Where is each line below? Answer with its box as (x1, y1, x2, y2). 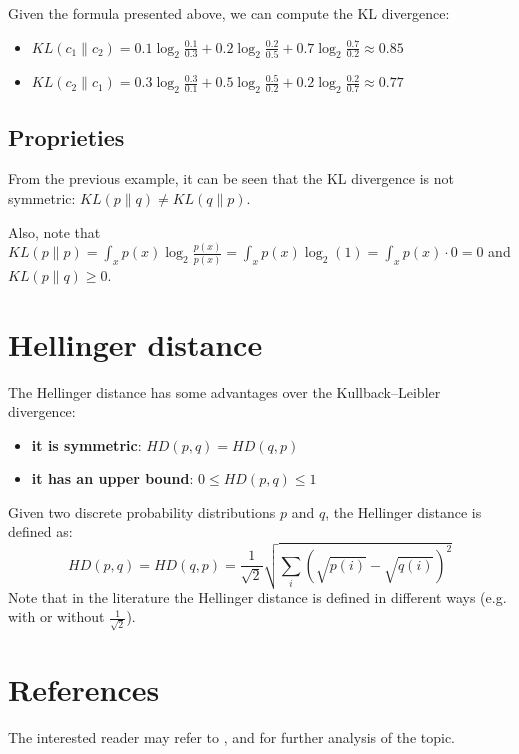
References (8, 669, 160, 710)
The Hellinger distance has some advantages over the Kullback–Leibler (8, 381, 441, 402)
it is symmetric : (31, 434, 142, 455)
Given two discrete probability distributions (8, 501, 276, 522)
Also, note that (8, 221, 101, 242)
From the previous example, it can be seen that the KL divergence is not (8, 168, 454, 189)
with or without (8, 606, 105, 627)
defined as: (8, 521, 73, 542)
